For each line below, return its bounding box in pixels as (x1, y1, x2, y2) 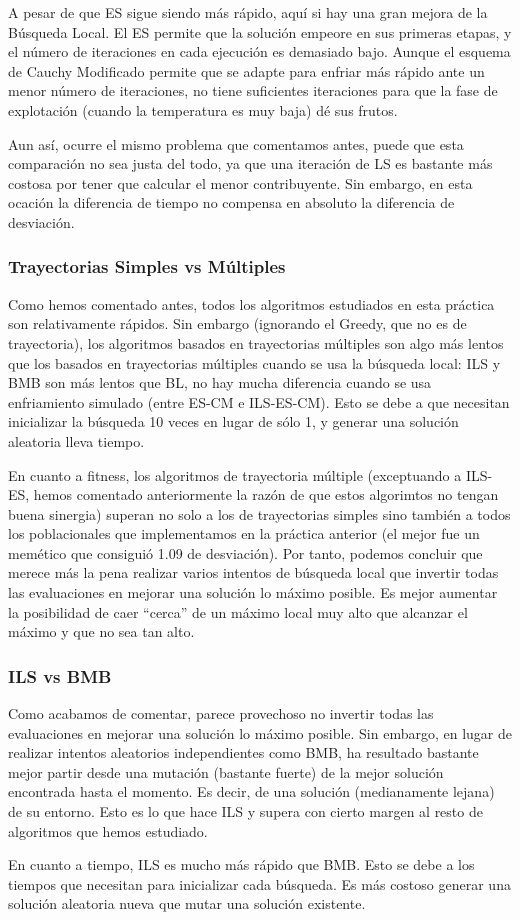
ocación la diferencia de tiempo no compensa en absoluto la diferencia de (8, 192, 455, 213)
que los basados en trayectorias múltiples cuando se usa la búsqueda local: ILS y (8, 352, 501, 373)
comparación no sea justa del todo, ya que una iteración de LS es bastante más (8, 153, 493, 174)
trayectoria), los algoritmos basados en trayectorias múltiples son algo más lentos (8, 332, 504, 353)
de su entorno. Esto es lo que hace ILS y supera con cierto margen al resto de (8, 801, 483, 822)
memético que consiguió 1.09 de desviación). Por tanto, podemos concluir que (8, 542, 483, 563)
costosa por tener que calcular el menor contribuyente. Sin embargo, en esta (8, 172, 473, 193)
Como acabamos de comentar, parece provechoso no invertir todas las (8, 703, 434, 724)
